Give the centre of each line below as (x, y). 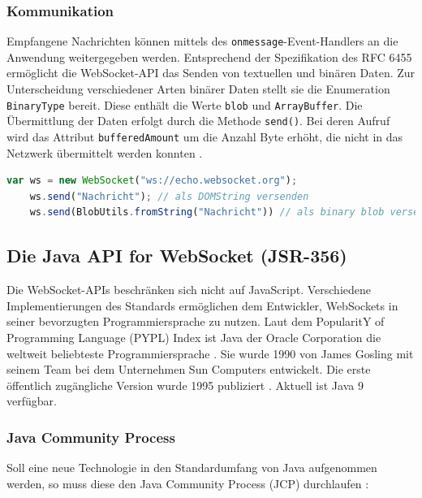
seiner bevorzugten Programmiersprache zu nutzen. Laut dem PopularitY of (196, 321)
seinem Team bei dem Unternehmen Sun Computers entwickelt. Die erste (189, 369)
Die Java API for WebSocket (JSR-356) (177, 255)
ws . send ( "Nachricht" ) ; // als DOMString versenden (169, 196)
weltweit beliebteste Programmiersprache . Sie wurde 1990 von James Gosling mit (210, 353)
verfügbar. (32, 401)
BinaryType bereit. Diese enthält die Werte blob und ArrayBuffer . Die (185, 104)
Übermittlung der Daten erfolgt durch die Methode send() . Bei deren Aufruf (198, 121)
